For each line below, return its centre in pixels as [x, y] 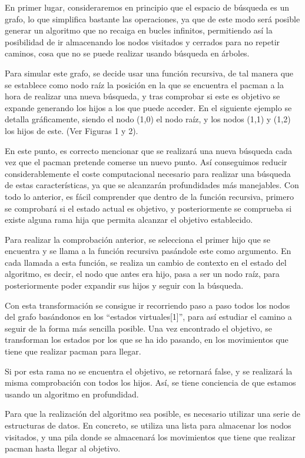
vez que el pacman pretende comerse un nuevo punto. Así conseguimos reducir [146, 162]
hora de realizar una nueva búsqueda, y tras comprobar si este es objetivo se [142, 96]
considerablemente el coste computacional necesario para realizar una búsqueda [148, 173]
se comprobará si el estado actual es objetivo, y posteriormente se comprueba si [148, 208]
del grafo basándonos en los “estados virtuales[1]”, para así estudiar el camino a [148, 317]
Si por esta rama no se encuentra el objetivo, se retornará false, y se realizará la [149, 371]
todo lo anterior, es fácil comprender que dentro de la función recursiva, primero [149, 196]
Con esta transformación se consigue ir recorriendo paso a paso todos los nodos [147, 305]
